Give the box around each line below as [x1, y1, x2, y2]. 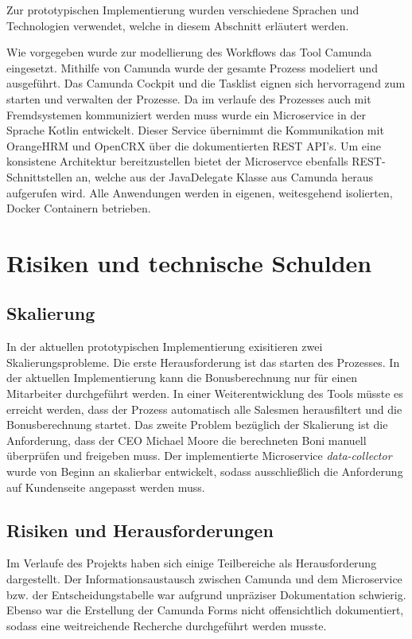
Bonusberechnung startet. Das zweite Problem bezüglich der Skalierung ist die [6, 416, 388, 433]
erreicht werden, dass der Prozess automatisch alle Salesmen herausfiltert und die [6, 400, 402, 417]
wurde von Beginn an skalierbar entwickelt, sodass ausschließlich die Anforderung [6, 463, 403, 480]
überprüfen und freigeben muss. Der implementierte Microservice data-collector [6, 447, 392, 464]
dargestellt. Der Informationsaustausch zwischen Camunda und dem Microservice [6, 571, 402, 587]
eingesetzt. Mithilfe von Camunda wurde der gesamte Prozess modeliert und [6, 59, 378, 76]
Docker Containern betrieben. [6, 200, 151, 216]
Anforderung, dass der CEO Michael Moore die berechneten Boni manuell [6, 431, 367, 448]
